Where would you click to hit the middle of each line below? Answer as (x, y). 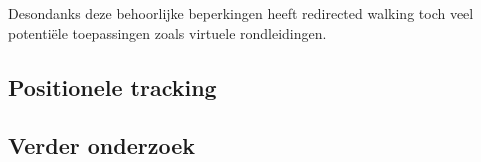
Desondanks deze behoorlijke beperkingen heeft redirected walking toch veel (241, 13)
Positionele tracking (112, 86)
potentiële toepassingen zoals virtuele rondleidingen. (167, 32)
